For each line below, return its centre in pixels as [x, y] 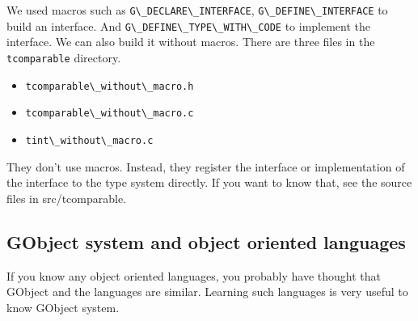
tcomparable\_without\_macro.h [110, 86]
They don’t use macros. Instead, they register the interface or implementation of [206, 166]
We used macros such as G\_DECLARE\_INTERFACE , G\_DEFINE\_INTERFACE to [197, 10]
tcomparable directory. [64, 57]
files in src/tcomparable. [67, 198]
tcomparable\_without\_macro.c [110, 114]
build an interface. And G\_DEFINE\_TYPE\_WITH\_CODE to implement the [189, 25]
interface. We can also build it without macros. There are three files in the [191, 42]
